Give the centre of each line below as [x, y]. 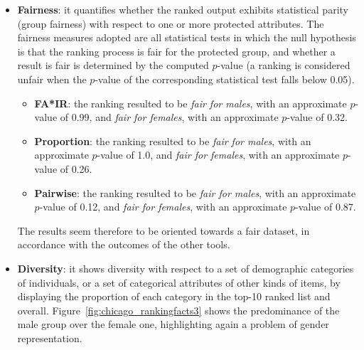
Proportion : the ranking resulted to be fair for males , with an [173, 140]
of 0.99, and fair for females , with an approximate [169, 117]
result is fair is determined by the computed [113, 65]
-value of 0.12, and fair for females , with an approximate [163, 207]
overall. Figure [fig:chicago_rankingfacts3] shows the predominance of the [178, 310]
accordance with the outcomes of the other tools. [124, 244]
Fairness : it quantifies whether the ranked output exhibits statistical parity [183, 9]
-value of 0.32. [317, 117]
